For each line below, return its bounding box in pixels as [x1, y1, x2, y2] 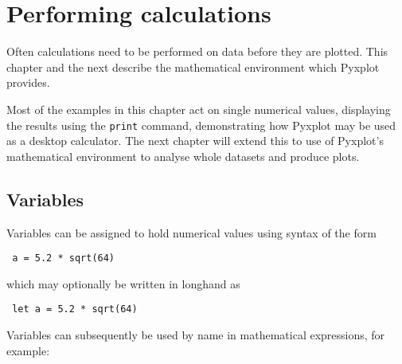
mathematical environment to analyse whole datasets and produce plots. [6, 147, 360, 164]
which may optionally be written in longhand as [6, 275, 240, 292]
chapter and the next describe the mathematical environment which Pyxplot [6, 58, 380, 75]
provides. [6, 74, 50, 91]
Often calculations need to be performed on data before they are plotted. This [6, 43, 388, 60]
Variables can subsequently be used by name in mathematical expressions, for [6, 327, 385, 343]
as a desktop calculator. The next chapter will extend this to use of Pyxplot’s [6, 132, 384, 149]
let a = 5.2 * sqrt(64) [12, 303, 138, 315]
